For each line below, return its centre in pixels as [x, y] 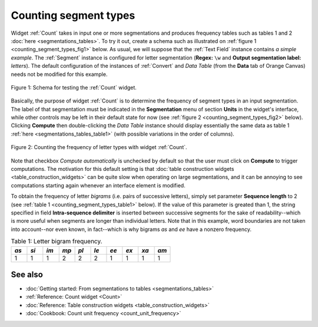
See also [27, 274]
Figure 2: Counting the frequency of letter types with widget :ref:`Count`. [99, 147]
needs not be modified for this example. [59, 74]
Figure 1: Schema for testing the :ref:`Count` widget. [74, 87]
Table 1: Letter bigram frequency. [57, 242]
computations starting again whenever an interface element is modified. [98, 185]
